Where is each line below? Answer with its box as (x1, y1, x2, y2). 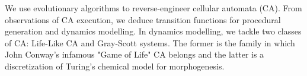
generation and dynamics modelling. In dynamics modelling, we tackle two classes (5, 25, 302, 37)
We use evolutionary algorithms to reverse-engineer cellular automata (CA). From (5, 2, 302, 14)
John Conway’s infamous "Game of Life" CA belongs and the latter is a (5, 48, 264, 61)
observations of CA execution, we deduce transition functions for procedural (5, 13, 281, 26)
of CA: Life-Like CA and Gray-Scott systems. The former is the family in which (5, 36, 295, 49)
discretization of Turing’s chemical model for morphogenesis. (5, 59, 225, 72)
